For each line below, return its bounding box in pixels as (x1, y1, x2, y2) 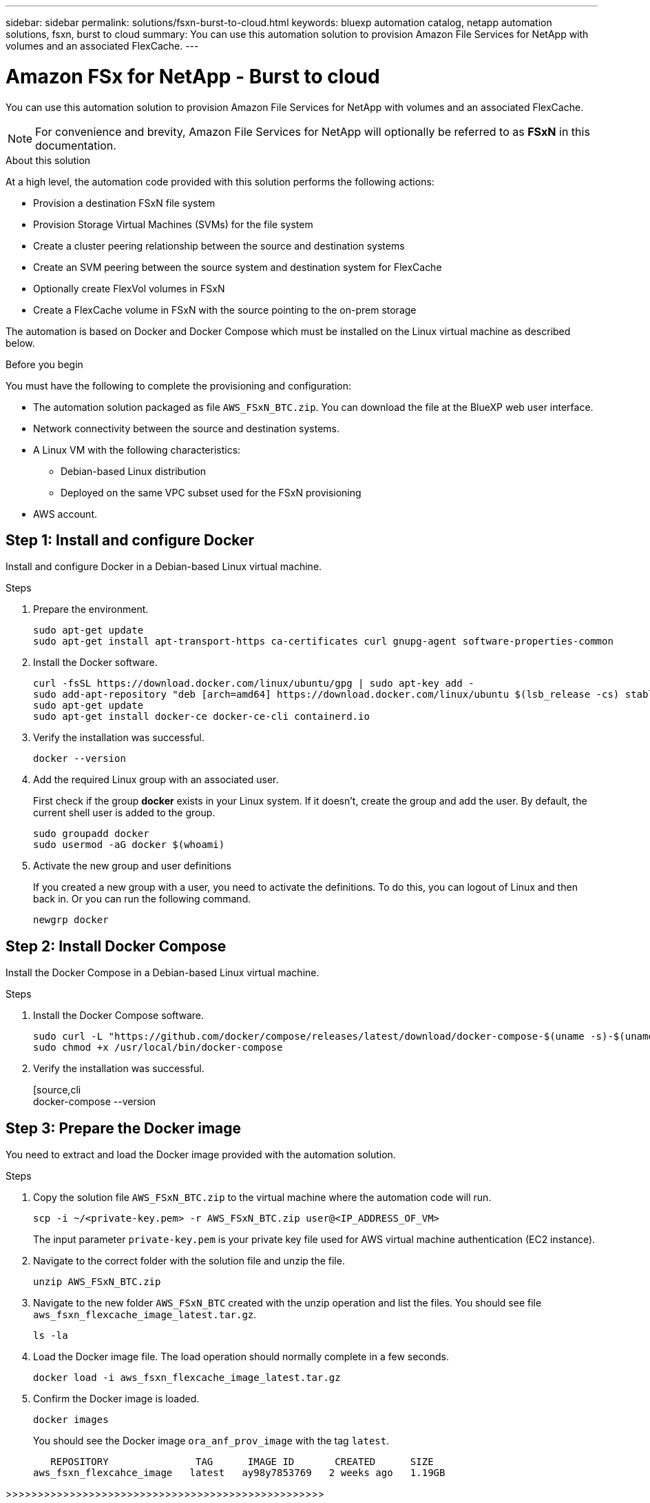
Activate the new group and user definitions (33, 860, 231, 872)
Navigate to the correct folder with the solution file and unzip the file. (33, 1255, 345, 1267)
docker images (33, 1414, 109, 1426)
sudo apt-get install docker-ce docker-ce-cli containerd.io (33, 711, 370, 723)
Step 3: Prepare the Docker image (6, 1119, 242, 1137)
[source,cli (33, 1084, 81, 1096)
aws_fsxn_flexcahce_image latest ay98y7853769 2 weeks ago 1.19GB (33, 1467, 445, 1479)
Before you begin (6, 358, 83, 370)
